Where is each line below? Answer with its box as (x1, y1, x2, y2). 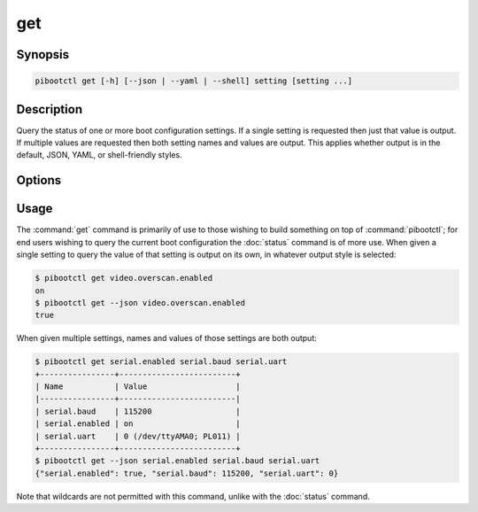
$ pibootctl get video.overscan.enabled (35, 273, 212, 283)
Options (16, 173, 62, 188)
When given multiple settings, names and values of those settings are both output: (16, 333, 318, 344)
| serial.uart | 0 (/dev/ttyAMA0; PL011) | (35, 431, 241, 441)
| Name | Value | (35, 382, 241, 392)
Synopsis (16, 47, 70, 62)
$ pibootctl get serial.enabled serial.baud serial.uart (35, 357, 288, 367)
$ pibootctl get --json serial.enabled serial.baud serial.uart (35, 456, 320, 466)
